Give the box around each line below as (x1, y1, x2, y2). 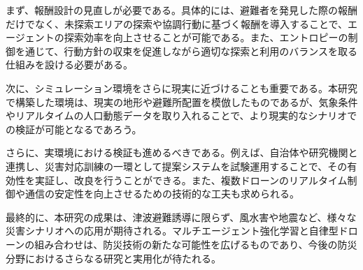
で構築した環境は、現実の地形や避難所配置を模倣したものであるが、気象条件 (6, 94, 358, 109)
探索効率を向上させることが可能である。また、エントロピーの (64, 30, 348, 45)
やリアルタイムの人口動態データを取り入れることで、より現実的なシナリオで (6, 108, 357, 123)
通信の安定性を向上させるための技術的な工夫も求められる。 (24, 186, 299, 201)
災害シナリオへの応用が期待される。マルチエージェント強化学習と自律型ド (6, 223, 348, 238)
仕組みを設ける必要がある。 (6, 57, 133, 72)
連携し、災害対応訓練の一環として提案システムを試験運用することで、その (6, 158, 348, 173)
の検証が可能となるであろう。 (6, 121, 142, 136)
